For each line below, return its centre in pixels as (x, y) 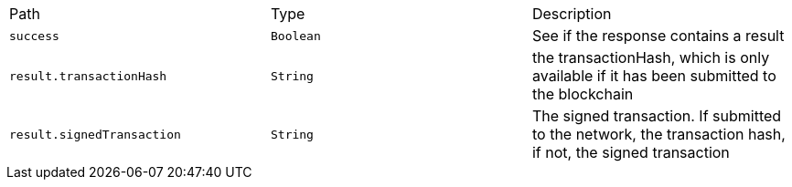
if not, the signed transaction (631, 152)
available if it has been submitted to (654, 76)
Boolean (295, 36)
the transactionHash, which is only (651, 57)
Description (572, 14)
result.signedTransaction (95, 134)
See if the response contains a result (658, 36)
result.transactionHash (88, 76)
